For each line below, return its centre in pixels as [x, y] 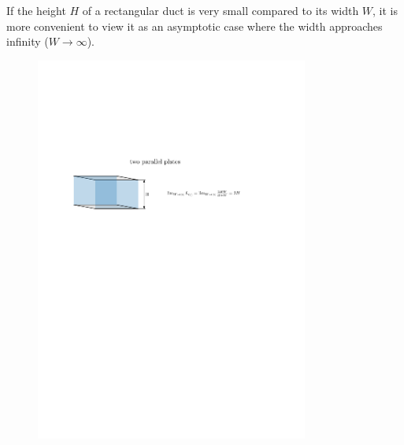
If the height [36, 10]
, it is [385, 10]
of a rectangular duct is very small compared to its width [221, 10]
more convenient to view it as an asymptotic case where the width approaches [195, 26]
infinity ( [28, 41]
